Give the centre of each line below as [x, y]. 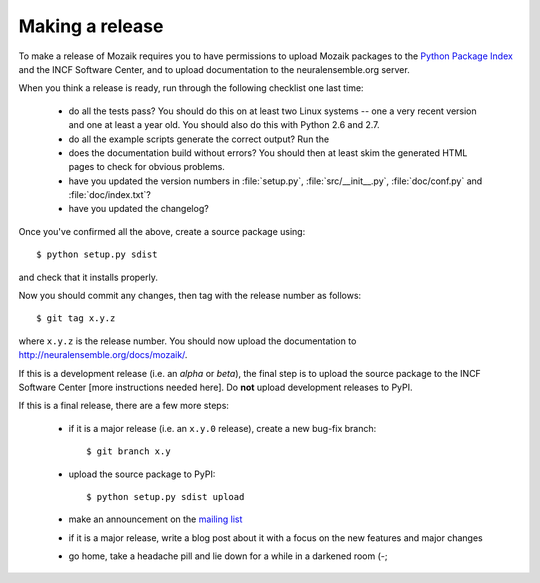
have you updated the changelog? [138, 209]
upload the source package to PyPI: [142, 474]
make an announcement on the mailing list [155, 519]
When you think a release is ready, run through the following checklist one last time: [191, 88]
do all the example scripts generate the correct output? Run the [199, 139]
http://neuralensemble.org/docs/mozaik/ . [103, 355]
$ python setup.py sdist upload [165, 496]
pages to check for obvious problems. [146, 167]
